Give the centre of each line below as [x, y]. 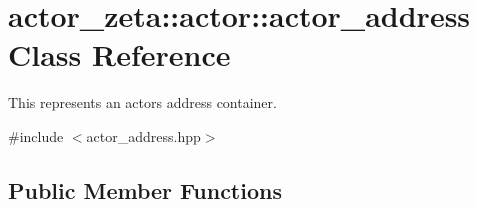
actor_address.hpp [143, 135]
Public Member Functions [145, 189]
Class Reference [119, 54]
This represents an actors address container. [142, 102]
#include [36, 135]
